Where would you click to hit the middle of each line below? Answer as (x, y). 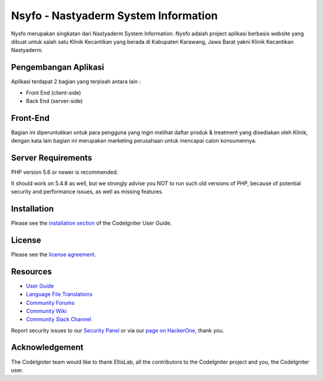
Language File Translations (59, 294)
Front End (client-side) (54, 92)
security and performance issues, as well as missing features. (87, 191)
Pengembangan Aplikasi (58, 67)
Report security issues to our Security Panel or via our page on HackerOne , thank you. (118, 330)
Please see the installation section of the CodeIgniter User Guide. (92, 223)
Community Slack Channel (59, 319)
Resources (31, 272)
